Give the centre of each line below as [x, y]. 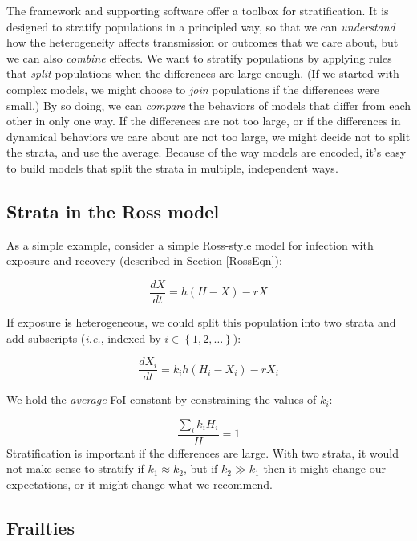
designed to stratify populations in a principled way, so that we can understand [201, 26]
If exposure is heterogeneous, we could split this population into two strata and [201, 321]
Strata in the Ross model [113, 211]
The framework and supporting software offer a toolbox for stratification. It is [198, 10]
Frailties [40, 527]
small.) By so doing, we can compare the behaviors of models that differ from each [208, 105]
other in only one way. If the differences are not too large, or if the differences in [204, 121]
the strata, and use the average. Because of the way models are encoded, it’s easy [206, 152]
